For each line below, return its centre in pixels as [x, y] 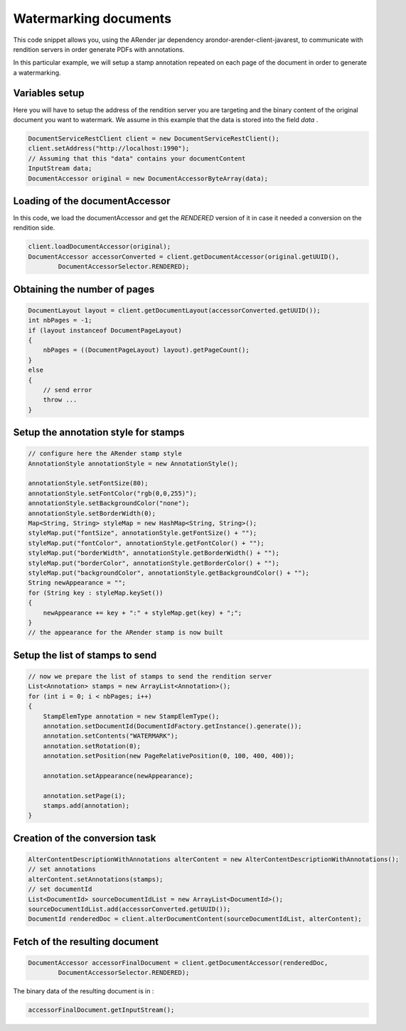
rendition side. [34, 228]
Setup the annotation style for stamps [99, 432]
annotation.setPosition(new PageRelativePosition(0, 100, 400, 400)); [169, 756]
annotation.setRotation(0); [92, 746]
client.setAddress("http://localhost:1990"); [109, 149]
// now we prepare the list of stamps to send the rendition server [150, 676]
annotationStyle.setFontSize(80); [88, 484]
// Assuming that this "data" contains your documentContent [137, 158]
